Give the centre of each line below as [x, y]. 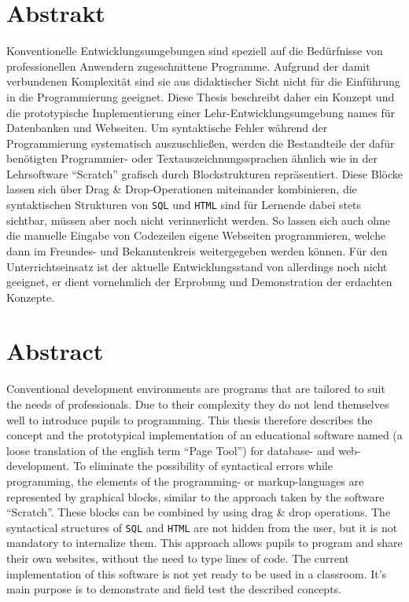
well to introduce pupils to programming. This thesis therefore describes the [190, 419]
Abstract [55, 351]
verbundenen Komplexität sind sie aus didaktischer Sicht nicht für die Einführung [203, 81]
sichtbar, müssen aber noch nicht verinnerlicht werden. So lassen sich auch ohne [198, 220]
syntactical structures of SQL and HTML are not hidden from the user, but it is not [202, 527]
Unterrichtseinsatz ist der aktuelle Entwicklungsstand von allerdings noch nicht [197, 266]
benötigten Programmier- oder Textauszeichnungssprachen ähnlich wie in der [192, 158]
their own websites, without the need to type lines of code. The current [178, 558]
